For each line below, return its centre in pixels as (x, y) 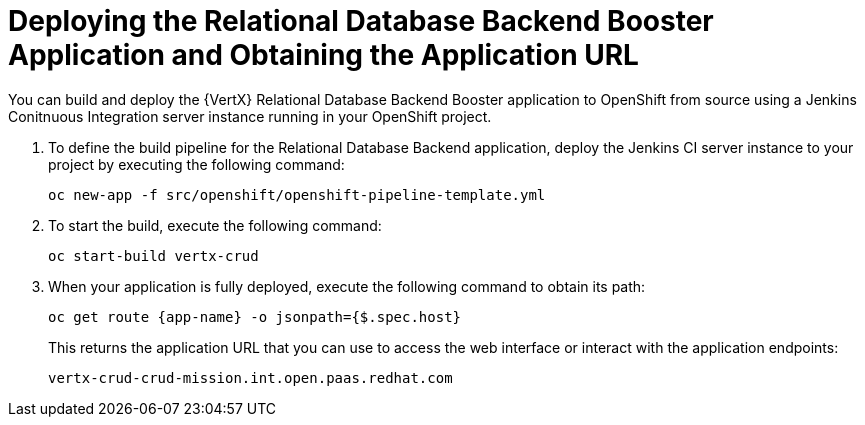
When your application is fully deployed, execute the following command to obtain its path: (347, 286)
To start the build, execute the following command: (215, 225)
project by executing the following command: (196, 164)
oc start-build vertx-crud (153, 255)
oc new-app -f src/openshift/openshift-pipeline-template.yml (297, 194)
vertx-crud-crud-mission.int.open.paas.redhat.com (250, 377)
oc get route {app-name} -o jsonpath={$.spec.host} (255, 316)
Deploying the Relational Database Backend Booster (361, 21)
